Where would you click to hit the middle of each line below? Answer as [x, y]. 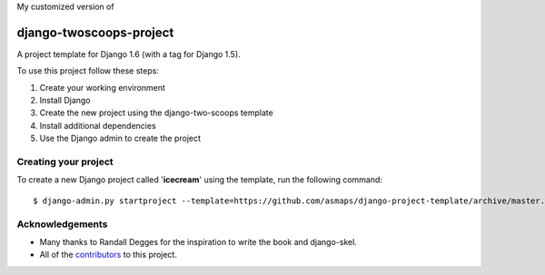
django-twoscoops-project [95, 32]
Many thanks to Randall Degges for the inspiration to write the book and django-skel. [198, 241]
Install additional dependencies [98, 125]
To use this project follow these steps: [88, 71]
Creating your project [65, 162]
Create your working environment [102, 87]
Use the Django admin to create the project [120, 138]
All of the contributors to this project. [108, 255]
